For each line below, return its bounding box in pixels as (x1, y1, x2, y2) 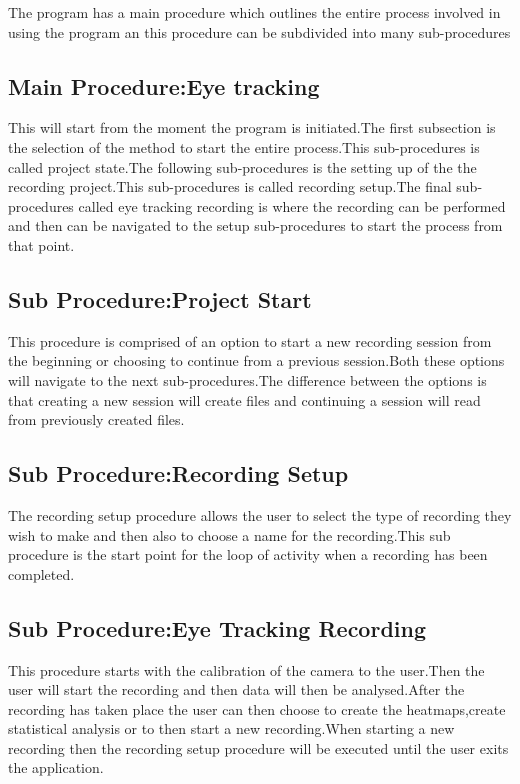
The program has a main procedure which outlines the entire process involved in (8, 2, 501, 22)
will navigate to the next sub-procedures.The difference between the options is (8, 369, 487, 390)
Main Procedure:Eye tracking (8, 70, 320, 101)
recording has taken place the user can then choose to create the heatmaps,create (8, 698, 506, 719)
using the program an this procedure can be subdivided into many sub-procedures (8, 21, 511, 42)
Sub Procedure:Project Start (8, 283, 312, 314)
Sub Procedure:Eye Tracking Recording (8, 612, 427, 643)
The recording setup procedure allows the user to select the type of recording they (8, 504, 512, 525)
